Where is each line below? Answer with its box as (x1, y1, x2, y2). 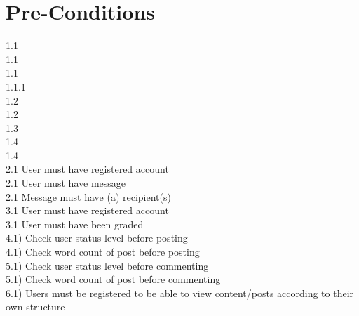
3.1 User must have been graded (6, 216, 144, 231)
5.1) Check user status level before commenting (6, 258, 209, 272)
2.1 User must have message (6, 176, 126, 190)
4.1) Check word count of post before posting (6, 244, 200, 259)
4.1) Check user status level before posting (6, 230, 188, 245)
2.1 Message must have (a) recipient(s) (6, 189, 171, 204)
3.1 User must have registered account (6, 203, 169, 218)
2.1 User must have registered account (6, 162, 169, 176)
